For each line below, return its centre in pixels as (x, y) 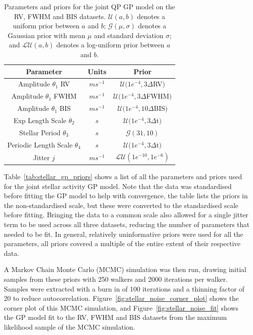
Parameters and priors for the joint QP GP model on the (90, 6)
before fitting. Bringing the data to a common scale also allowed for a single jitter (126, 215)
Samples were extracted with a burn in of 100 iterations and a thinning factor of (124, 288)
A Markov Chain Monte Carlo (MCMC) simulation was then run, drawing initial (125, 269)
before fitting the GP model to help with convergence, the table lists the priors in (126, 196)
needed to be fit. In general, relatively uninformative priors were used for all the (124, 234)
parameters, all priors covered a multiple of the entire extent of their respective (122, 243)
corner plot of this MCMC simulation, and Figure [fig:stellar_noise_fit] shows (121, 307)
